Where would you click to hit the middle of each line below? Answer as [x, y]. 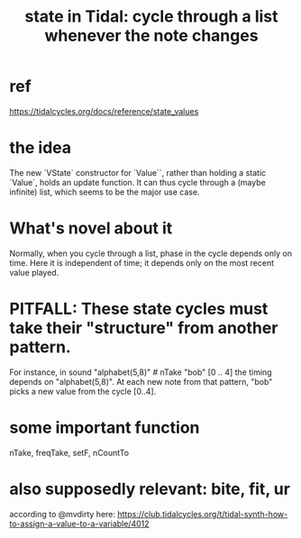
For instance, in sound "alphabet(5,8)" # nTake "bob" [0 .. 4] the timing [141, 372]
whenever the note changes [151, 36]
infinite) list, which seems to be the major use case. [105, 192]
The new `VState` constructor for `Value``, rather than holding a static [138, 172]
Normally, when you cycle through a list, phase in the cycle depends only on [151, 253]
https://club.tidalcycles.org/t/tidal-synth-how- [202, 514]
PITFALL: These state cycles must [139, 309]
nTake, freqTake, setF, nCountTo [69, 452]
